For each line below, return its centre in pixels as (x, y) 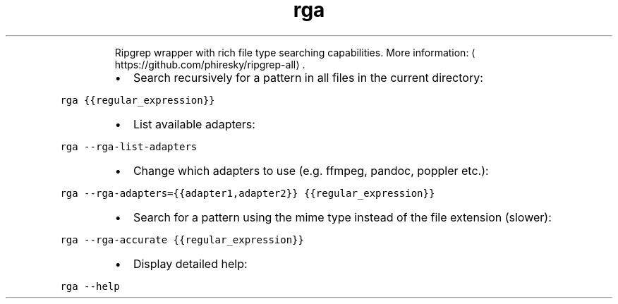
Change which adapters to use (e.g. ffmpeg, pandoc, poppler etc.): (311, 170)
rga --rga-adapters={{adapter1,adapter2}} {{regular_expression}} (248, 193)
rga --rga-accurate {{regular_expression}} (182, 239)
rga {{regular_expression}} (138, 100)
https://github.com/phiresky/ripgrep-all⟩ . (210, 64)
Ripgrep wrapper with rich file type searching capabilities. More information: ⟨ (295, 52)
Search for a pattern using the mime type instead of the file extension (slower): (342, 217)
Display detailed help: (190, 263)
